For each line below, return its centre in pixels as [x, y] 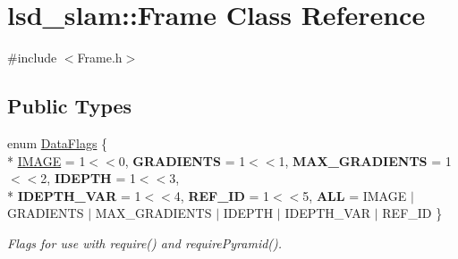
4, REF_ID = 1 [222, 195]
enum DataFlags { [58, 142]
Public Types [70, 106]
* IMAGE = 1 [47, 160]
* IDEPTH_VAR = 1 [74, 195]
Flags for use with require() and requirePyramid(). [145, 242]
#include [32, 58]
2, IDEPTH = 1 [88, 178]
